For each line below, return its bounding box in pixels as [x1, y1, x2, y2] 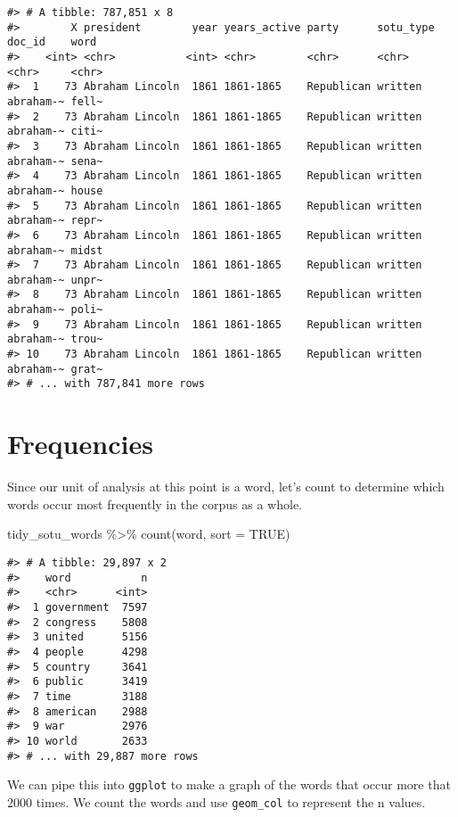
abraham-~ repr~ [7, 214, 103, 227]
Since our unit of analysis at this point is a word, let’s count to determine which [7, 477, 445, 496]
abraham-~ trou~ [7, 333, 103, 346]
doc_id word [7, 36, 97, 49]
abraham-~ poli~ [7, 303, 103, 317]
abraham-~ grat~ [7, 362, 103, 375]
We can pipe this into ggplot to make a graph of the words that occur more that [7, 775, 451, 794]
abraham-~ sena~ [7, 154, 103, 168]
